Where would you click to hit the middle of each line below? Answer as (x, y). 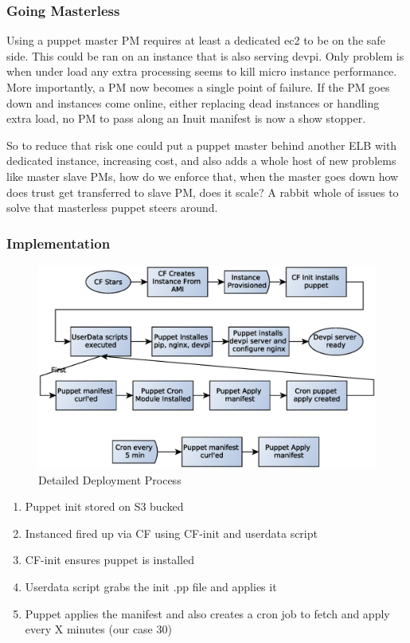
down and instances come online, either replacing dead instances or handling (193, 102)
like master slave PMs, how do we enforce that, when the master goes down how (203, 176)
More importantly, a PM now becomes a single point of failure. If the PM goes (198, 87)
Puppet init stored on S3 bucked (104, 506)
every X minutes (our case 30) (98, 629)
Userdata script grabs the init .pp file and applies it (151, 586)
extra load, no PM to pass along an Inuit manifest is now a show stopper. (186, 118)
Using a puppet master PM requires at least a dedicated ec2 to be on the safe (196, 40)
